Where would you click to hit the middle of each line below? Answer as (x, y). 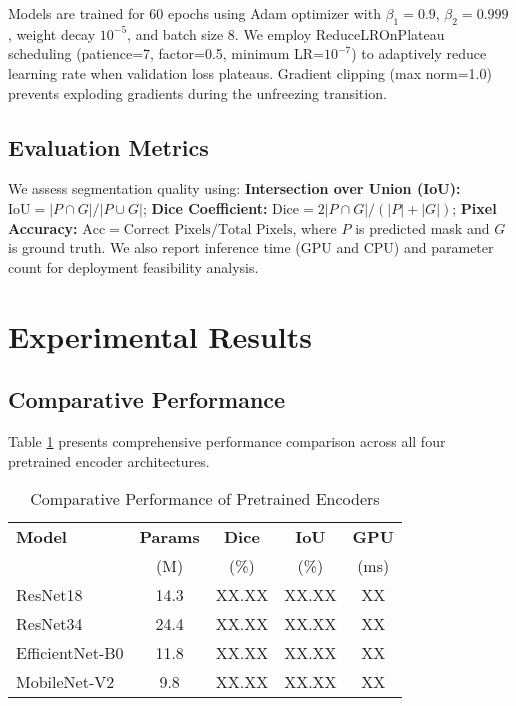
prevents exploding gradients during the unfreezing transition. (197, 92)
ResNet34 (49, 624)
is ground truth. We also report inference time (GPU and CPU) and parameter (251, 247)
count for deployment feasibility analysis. (133, 266)
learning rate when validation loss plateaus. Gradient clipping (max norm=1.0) (250, 72)
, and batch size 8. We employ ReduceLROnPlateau (286, 33)
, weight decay (52, 33)
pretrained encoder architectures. (109, 460)
